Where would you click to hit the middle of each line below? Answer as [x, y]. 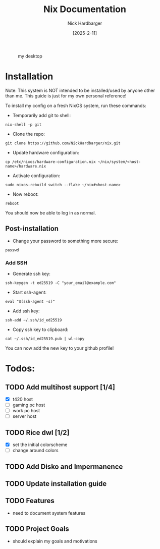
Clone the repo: [29, 134]
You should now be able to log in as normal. [51, 212]
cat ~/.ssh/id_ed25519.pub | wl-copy [45, 339]
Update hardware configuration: [46, 152]
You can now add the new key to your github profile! [60, 348]
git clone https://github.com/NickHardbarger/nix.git [63, 143]
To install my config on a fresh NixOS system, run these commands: [76, 105]
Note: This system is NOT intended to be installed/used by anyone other [80, 90]
